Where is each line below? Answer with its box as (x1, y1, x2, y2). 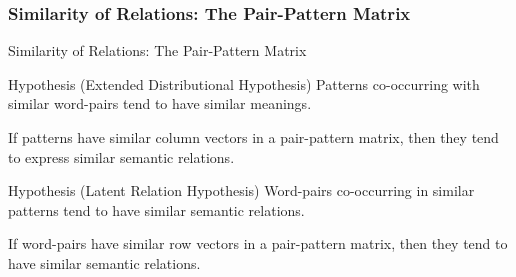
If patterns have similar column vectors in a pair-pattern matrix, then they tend (8, 127, 499, 147)
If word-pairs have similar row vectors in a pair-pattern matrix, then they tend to (8, 233, 508, 254)
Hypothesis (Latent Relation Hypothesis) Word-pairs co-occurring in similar (8, 180, 475, 201)
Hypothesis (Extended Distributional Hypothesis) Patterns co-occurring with (8, 73, 480, 94)
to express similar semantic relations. (8, 146, 235, 167)
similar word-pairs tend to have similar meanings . (8, 93, 312, 114)
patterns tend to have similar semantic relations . (8, 199, 305, 220)
